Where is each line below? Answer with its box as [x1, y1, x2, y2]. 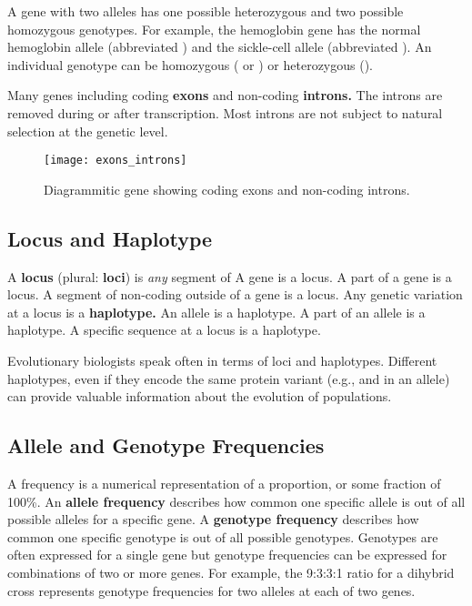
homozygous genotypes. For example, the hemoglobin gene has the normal [7, 19, 421, 38]
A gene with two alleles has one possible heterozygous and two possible [7, 2, 404, 20]
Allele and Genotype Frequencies [7, 431, 325, 460]
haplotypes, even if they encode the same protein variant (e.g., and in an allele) [7, 369, 450, 388]
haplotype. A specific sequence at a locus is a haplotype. [7, 320, 321, 339]
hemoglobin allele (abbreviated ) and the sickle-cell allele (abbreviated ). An [7, 37, 432, 56]
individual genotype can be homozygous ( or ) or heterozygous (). [7, 55, 374, 74]
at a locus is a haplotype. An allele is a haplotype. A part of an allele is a [7, 302, 426, 321]
